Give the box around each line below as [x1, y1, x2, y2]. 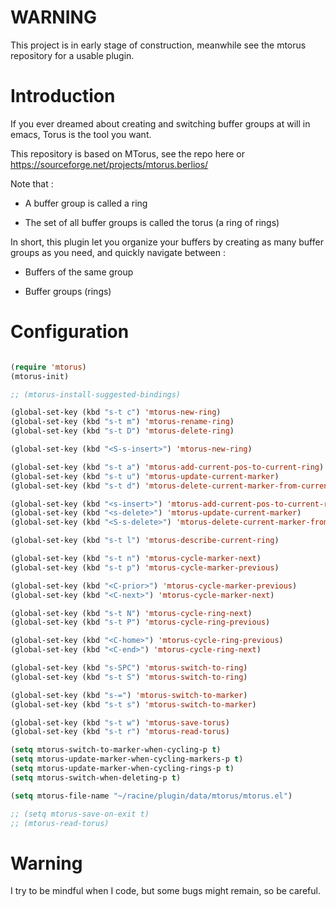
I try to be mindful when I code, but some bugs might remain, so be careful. [10, 885, 321, 897]
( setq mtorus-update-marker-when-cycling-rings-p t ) [10, 764, 235, 774]
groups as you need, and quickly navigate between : [10, 246, 227, 258]
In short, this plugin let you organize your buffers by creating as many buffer [10, 236, 324, 248]
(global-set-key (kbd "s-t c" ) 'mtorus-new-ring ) [10, 407, 222, 418]
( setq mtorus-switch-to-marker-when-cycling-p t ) [10, 745, 222, 755]
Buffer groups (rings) [24, 285, 112, 297]
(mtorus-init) [10, 371, 70, 381]
